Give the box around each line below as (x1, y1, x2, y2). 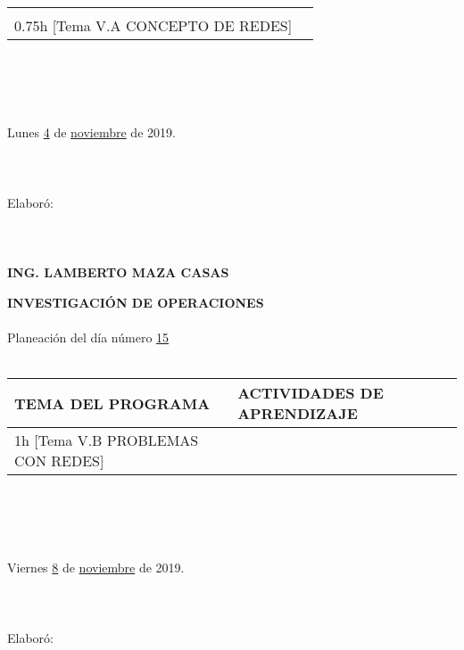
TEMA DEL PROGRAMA (14, 392, 211, 414)
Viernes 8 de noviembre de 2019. (7, 558, 185, 577)
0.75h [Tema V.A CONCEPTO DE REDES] (14, 15, 293, 36)
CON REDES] (14, 450, 104, 472)
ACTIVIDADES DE (237, 383, 384, 404)
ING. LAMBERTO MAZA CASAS (7, 263, 229, 282)
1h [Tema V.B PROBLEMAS (14, 430, 199, 451)
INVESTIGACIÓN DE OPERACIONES (7, 292, 264, 311)
